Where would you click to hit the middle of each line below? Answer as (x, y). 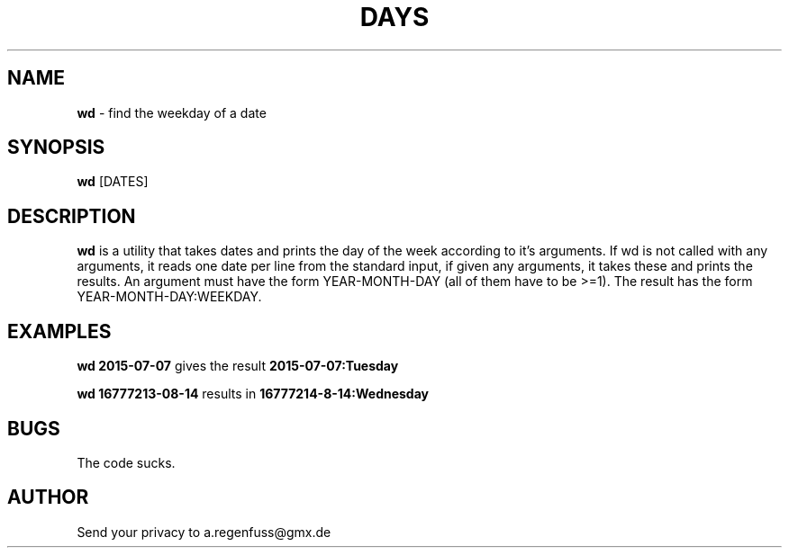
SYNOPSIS (56, 148)
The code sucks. (126, 462)
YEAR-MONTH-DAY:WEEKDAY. (169, 297)
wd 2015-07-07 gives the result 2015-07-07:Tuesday (238, 366)
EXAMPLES (59, 331)
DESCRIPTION (72, 216)
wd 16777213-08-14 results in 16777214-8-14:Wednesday (253, 394)
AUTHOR (48, 497)
